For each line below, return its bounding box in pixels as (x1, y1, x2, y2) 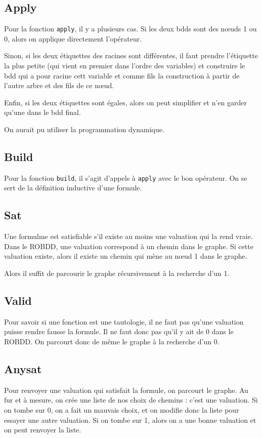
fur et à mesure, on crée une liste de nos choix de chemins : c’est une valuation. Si (4, 394, 258, 405)
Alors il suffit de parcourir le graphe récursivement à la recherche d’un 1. (4, 268, 230, 278)
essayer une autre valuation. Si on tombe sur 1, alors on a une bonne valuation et (4, 414, 256, 425)
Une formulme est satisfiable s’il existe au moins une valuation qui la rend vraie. (4, 231, 253, 242)
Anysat (4, 361, 42, 377)
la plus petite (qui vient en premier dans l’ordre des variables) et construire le (4, 60, 245, 71)
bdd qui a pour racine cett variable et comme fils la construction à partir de (4, 70, 240, 81)
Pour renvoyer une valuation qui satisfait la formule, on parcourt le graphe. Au (4, 384, 248, 395)
